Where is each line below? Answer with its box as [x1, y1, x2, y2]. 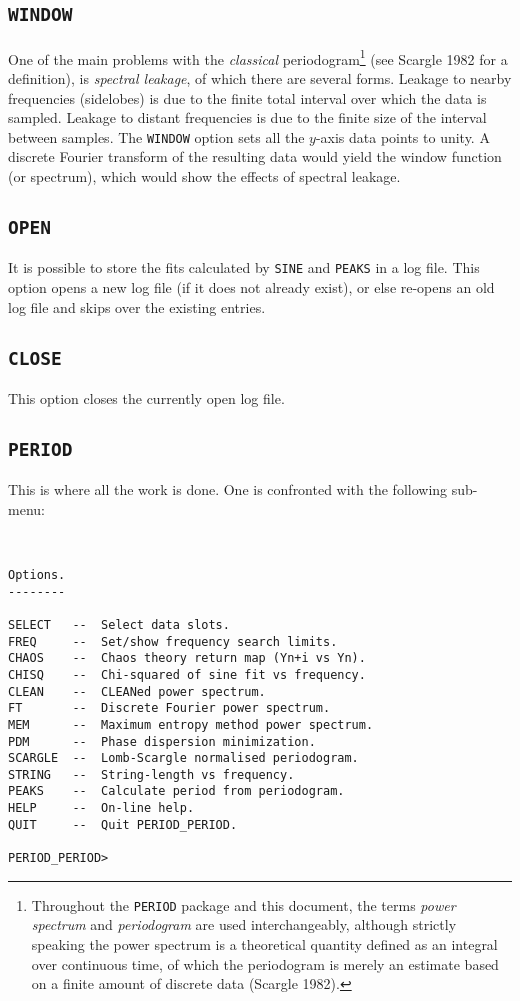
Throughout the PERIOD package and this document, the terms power [31, 894, 456, 915]
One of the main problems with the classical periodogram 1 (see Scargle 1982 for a [8, 45, 508, 69]
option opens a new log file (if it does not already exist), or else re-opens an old [8, 277, 495, 298]
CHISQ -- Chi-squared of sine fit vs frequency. [8, 667, 366, 682]
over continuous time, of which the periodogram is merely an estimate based [31, 953, 499, 974]
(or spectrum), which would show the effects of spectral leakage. [8, 166, 401, 187]
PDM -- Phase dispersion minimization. [8, 734, 316, 749]
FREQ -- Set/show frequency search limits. [8, 634, 338, 649]
